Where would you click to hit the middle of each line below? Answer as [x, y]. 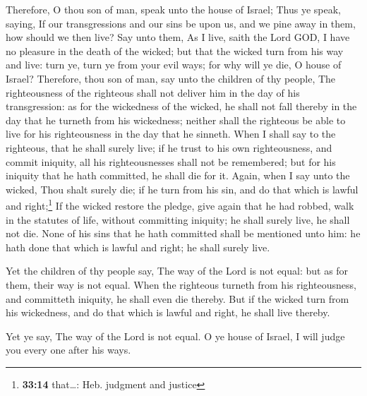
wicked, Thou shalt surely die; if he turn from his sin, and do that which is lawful [182, 189]
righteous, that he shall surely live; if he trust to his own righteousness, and [169, 147]
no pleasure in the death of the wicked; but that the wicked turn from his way [175, 50]
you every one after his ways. [68, 350]
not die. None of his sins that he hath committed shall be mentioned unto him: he [183, 233]
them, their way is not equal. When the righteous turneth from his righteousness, [181, 284]
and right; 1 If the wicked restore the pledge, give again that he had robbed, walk [180, 204]
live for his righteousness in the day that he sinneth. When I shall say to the [171, 134]
